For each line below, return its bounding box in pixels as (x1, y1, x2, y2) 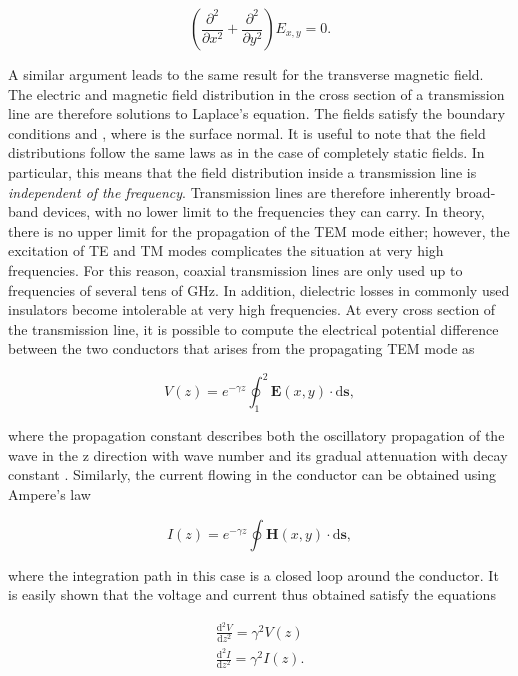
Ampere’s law (8, 483, 91, 504)
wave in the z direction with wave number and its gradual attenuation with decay (8, 444, 508, 465)
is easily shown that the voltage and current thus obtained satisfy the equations (8, 584, 496, 605)
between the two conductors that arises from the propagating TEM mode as (8, 338, 475, 359)
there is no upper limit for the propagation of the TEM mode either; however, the (8, 220, 510, 241)
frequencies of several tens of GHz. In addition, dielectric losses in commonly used (8, 279, 510, 300)
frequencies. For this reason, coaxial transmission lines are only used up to (8, 259, 463, 280)
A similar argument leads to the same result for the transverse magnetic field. (8, 64, 484, 84)
